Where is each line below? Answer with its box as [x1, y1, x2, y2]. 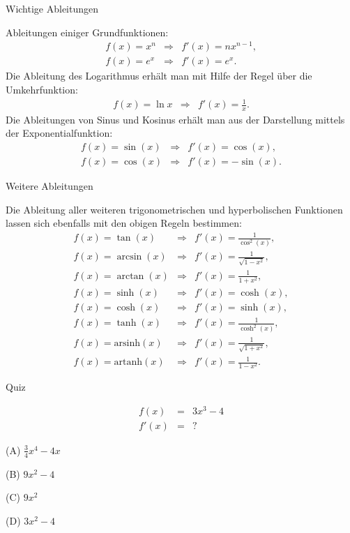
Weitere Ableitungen [6, 179, 93, 193]
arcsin [116, 252, 142, 262]
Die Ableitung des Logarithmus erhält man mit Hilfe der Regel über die [6, 68, 312, 83]
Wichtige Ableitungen [6, 1, 99, 15]
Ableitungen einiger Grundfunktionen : [6, 24, 169, 39]
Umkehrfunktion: [6, 82, 78, 96]
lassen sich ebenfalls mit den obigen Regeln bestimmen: [6, 216, 242, 230]
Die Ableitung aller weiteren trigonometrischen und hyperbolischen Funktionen [6, 202, 343, 216]
